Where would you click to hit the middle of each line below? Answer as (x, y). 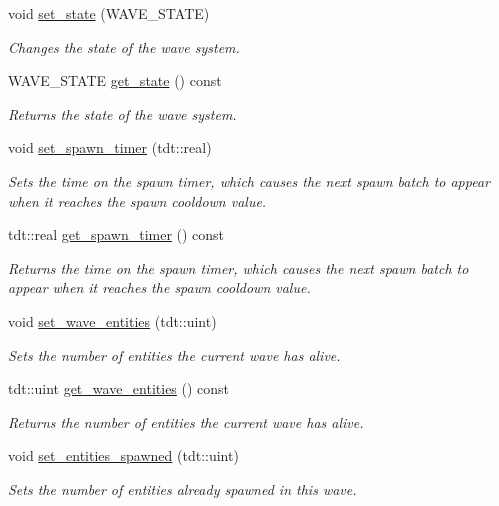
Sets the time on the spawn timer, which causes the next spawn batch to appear (249, 180)
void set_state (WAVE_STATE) (109, 13)
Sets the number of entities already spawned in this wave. (182, 488)
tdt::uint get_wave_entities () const (119, 388)
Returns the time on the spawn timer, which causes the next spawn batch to (238, 267)
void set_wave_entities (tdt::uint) (112, 320)
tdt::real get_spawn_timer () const (116, 234)
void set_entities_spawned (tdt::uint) (123, 455)
